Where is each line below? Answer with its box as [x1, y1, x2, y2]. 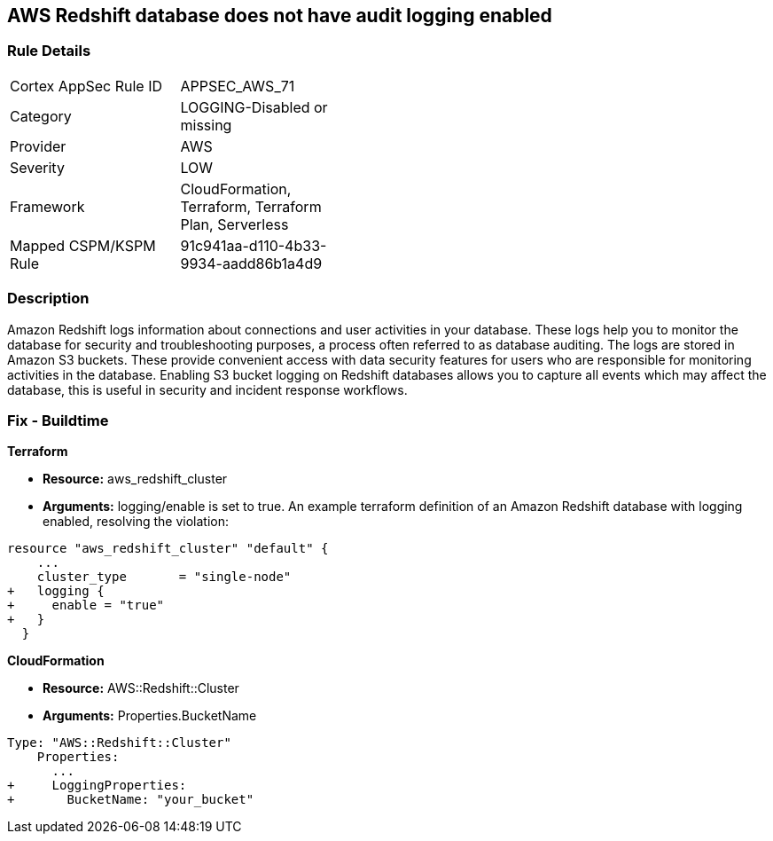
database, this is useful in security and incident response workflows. [7, 381, 408, 397]
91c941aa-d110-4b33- [180, 236, 327, 255]
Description [7, 289, 90, 308]
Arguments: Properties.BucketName [43, 708, 257, 724]
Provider [10, 137, 66, 155]
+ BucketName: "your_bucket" [7, 792, 254, 807]
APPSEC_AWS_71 [180, 76, 295, 95]
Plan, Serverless [180, 215, 289, 233]
